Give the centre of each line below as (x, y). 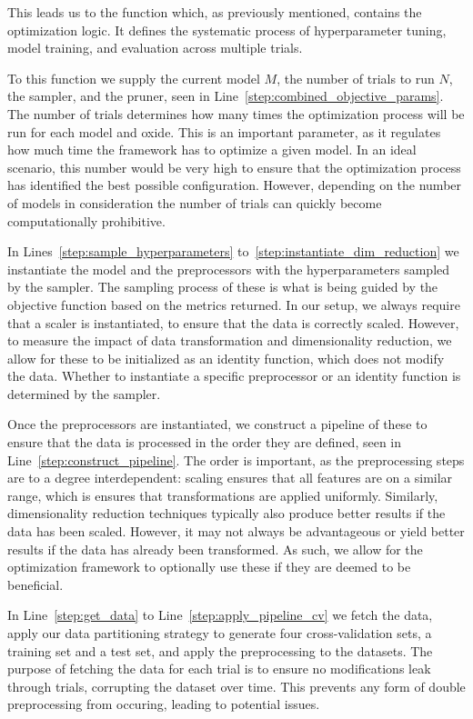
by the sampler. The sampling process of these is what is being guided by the (223, 287)
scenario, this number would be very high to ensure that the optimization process (234, 167)
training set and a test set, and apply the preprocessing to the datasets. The (220, 650)
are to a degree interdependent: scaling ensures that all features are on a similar (230, 478)
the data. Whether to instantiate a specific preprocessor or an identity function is (234, 376)
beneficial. (35, 584)
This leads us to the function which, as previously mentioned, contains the (215, 12)
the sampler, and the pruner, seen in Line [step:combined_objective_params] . (226, 96)
